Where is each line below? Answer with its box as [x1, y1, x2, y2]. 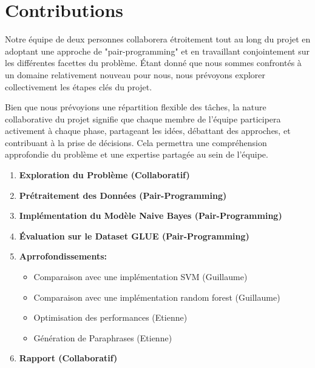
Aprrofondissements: [19, 250, 107, 263]
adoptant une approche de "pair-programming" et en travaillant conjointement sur [5, 44, 310, 57]
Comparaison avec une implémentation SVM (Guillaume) [33, 270, 248, 283]
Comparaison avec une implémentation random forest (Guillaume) [33, 290, 280, 303]
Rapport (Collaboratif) [19, 352, 118, 364]
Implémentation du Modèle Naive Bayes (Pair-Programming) [19, 209, 282, 222]
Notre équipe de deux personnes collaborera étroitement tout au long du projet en [5, 33, 311, 45]
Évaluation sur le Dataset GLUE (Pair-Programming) [19, 229, 249, 242]
